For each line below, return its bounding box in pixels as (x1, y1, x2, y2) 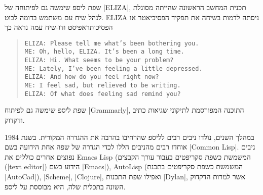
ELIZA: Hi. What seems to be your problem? (24, 57, 174, 64)
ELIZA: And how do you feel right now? (24, 73, 159, 81)
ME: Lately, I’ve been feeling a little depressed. (24, 65, 203, 72)
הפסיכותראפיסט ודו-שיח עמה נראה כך (5, 22, 113, 32)
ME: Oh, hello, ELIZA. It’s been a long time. (24, 48, 184, 56)
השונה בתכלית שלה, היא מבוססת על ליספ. (5, 181, 126, 191)
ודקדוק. (5, 114, 25, 125)
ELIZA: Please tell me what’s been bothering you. (24, 39, 199, 47)
